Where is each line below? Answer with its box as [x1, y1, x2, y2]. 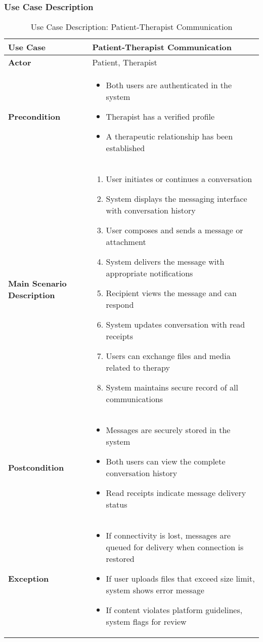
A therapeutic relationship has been [106, 130, 233, 142]
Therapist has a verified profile [106, 111, 215, 123]
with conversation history [106, 204, 196, 217]
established [106, 142, 145, 154]
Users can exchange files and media [106, 350, 231, 362]
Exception [8, 573, 49, 585]
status [106, 498, 127, 511]
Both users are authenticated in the [106, 79, 232, 91]
